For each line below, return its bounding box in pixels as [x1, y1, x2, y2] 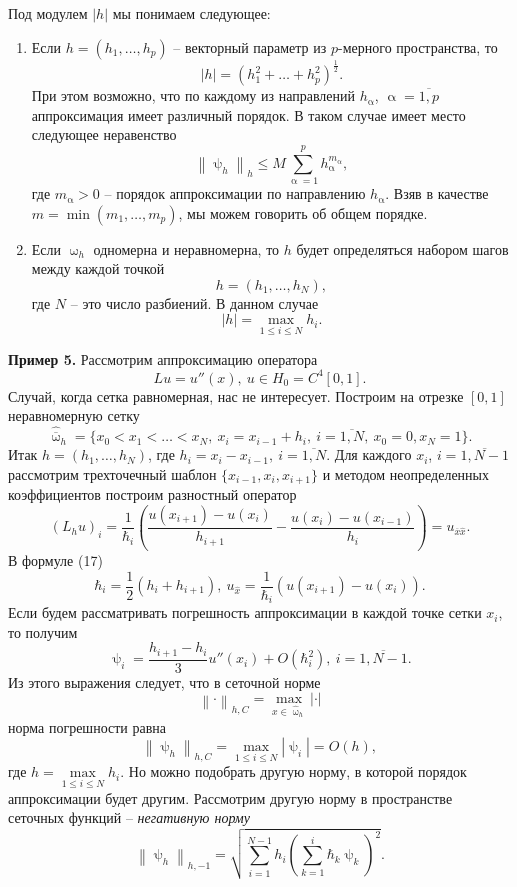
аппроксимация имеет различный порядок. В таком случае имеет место [31, 104, 466, 125]
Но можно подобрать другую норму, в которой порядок [128, 761, 467, 782]
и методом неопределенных [322, 463, 489, 484]
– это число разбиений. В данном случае [70, 292, 319, 313]
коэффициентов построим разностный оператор [8, 484, 297, 505]
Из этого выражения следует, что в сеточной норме [8, 671, 321, 692]
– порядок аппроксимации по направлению [104, 183, 366, 204]
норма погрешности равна [8, 716, 167, 737]
